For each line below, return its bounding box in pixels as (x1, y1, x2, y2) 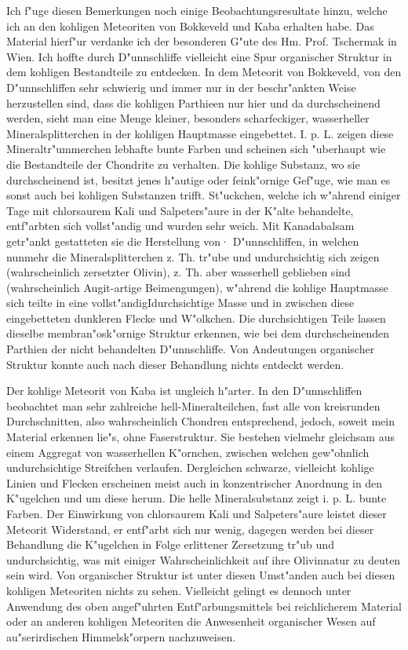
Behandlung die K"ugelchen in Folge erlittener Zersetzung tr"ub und (6, 536, 334, 553)
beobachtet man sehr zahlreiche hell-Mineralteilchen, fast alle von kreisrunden (6, 397, 381, 414)
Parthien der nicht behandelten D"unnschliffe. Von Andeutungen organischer (6, 341, 375, 357)
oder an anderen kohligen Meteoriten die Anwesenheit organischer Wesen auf (6, 613, 376, 630)
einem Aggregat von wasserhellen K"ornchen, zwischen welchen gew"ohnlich (6, 444, 370, 460)
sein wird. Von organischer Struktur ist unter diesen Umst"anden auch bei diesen (6, 567, 395, 583)
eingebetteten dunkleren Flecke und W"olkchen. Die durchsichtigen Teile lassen (6, 309, 386, 326)
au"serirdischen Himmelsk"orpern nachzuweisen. (6, 628, 236, 645)
